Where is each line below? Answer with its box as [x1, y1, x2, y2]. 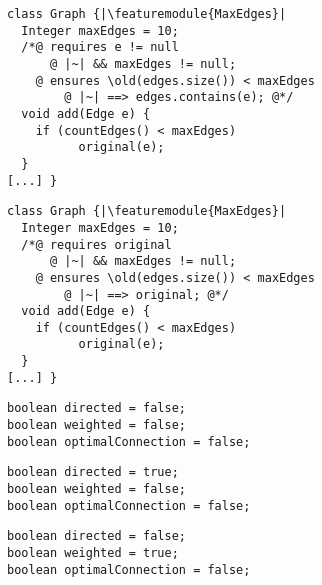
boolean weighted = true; [7, 546, 179, 561]
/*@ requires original [21, 237, 172, 252]
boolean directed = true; [7, 465, 179, 480]
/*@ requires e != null [21, 40, 179, 55]
